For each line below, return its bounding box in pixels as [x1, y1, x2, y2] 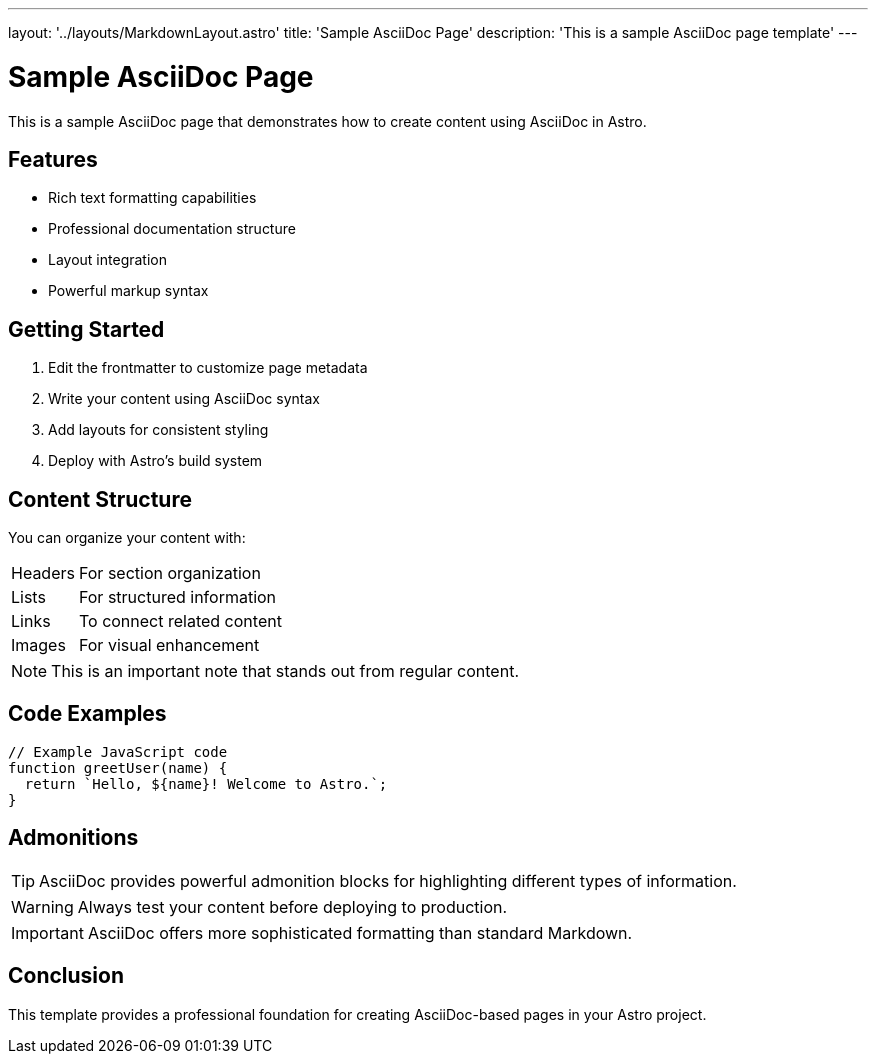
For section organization [78, 563, 261, 584]
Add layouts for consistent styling [48, 421, 269, 439]
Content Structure [8, 486, 192, 512]
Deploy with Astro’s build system [48, 452, 263, 470]
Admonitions [8, 825, 139, 851]
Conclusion [8, 963, 125, 989]
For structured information [78, 587, 277, 608]
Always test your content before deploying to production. [77, 896, 508, 917]
